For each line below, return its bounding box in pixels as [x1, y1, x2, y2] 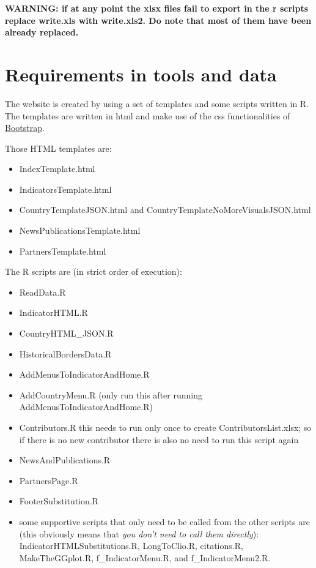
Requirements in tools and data [5, 61, 277, 86]
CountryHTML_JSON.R [19, 327, 114, 340]
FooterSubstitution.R [19, 495, 99, 507]
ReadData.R [19, 285, 66, 298]
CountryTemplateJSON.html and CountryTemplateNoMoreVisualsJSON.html [19, 203, 311, 216]
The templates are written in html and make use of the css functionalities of [5, 109, 290, 122]
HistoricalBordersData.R [19, 347, 112, 360]
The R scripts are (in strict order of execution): [5, 265, 182, 278]
